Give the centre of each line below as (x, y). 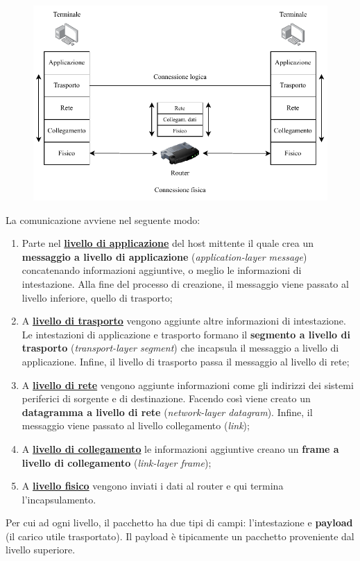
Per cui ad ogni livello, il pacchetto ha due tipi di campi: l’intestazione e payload (179, 523)
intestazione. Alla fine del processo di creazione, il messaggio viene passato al (185, 283)
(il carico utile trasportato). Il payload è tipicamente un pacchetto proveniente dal (180, 536)
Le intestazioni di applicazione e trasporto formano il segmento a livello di (186, 334)
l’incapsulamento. (59, 499)
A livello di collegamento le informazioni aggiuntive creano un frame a (180, 448)
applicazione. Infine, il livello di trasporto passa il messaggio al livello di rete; (186, 361)
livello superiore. (41, 550)
